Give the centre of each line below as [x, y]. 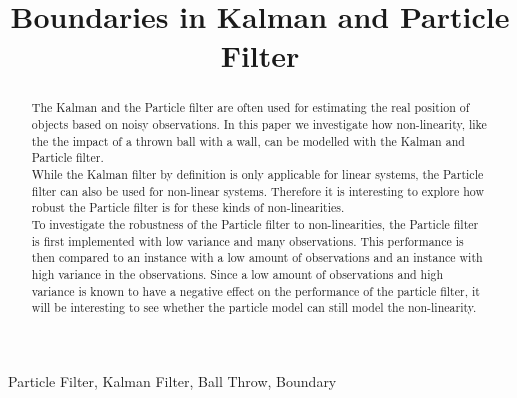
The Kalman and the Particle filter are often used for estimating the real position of [250, 107]
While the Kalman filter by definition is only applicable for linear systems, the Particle [257, 173]
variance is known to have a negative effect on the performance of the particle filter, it [255, 290]
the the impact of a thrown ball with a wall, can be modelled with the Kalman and [248, 140]
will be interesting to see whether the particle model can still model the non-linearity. [254, 307]
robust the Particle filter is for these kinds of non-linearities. [188, 207]
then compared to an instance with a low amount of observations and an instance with [257, 257]
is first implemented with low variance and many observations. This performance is [247, 240]
